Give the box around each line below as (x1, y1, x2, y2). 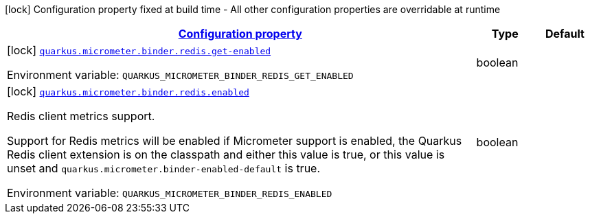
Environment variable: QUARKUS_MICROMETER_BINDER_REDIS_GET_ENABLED (7, 68, 354, 82)
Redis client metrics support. (7, 109, 155, 123)
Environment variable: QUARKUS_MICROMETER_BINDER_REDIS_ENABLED (7, 186, 332, 200)
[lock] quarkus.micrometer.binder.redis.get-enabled (7, 43, 271, 57)
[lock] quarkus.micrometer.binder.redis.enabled (7, 84, 249, 98)
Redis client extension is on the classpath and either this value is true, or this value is (7, 148, 445, 161)
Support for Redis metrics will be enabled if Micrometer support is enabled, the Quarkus (7, 134, 462, 148)
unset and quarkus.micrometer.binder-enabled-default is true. (7, 161, 321, 175)
